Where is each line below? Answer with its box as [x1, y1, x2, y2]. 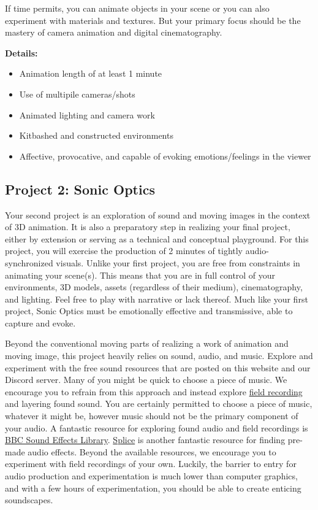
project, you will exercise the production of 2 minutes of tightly [5, 244, 243, 257]
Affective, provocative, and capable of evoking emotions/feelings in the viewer [19, 149, 311, 162]
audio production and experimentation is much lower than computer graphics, [5, 469, 298, 482]
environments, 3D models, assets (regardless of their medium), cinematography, [5, 280, 303, 293]
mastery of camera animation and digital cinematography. [5, 26, 222, 39]
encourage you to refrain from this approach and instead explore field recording [5, 385, 303, 398]
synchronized [5, 256, 53, 269]
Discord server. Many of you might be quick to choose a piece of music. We [5, 373, 287, 386]
